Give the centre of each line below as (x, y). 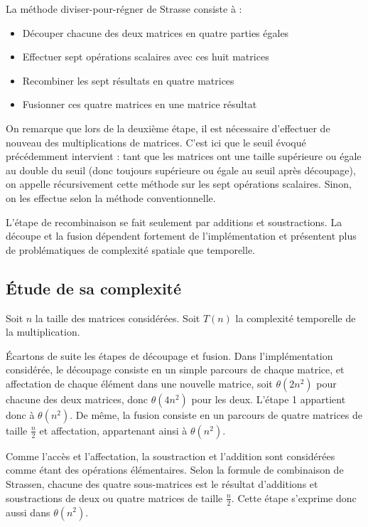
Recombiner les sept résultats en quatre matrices (128, 80)
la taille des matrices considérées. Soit (118, 318)
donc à (20, 414)
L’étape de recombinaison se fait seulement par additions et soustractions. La (174, 222)
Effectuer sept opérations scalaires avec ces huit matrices (146, 57)
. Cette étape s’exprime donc (294, 497)
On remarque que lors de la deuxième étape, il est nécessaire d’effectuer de (168, 128)
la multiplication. (43, 332)
